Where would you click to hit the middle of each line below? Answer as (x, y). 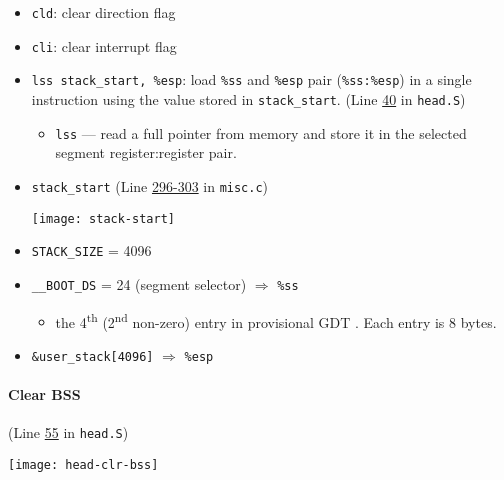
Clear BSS (44, 394)
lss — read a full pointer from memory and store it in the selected (261, 132)
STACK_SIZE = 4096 (91, 250)
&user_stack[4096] (92, 356)
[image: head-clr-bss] (83, 464)
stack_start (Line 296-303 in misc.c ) (150, 185)
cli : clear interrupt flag (104, 45)
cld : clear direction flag (103, 12)
